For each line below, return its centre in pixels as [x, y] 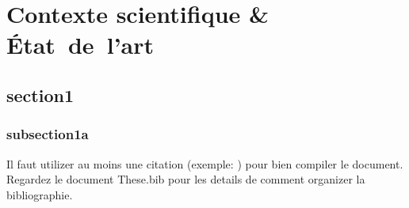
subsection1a [48, 134]
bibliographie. [40, 194]
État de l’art [80, 45]
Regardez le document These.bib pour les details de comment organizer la [186, 179]
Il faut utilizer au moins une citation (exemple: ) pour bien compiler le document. [205, 163]
